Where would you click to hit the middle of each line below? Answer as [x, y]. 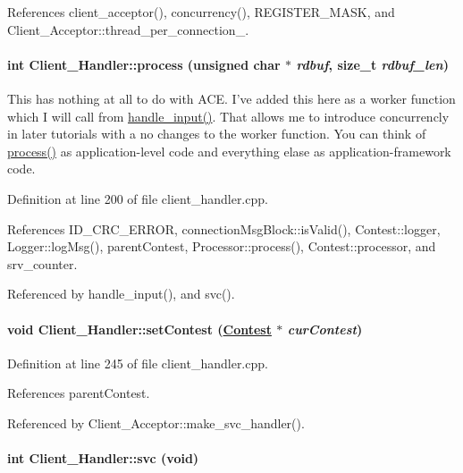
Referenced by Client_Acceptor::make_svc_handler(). [156, 422]
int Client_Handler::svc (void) [103, 458]
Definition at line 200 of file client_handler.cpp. [138, 198]
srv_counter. [42, 263]
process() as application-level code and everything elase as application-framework [229, 151]
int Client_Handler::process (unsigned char [144, 64]
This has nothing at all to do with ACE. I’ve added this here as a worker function [231, 98]
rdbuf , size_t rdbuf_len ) [372, 64]
